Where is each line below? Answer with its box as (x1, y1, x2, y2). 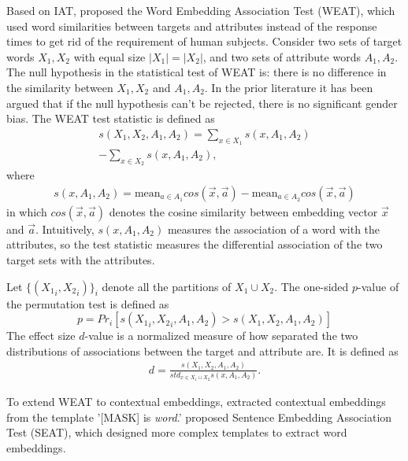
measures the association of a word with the (167, 220, 380, 237)
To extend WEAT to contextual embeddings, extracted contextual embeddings (6, 393, 386, 410)
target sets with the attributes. (6, 252, 155, 268)
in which (6, 203, 47, 219)
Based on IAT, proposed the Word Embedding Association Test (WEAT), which (6, 2, 395, 18)
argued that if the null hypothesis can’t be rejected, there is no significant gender (6, 94, 398, 111)
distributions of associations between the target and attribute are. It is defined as (6, 342, 399, 359)
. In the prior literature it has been (204, 79, 373, 95)
